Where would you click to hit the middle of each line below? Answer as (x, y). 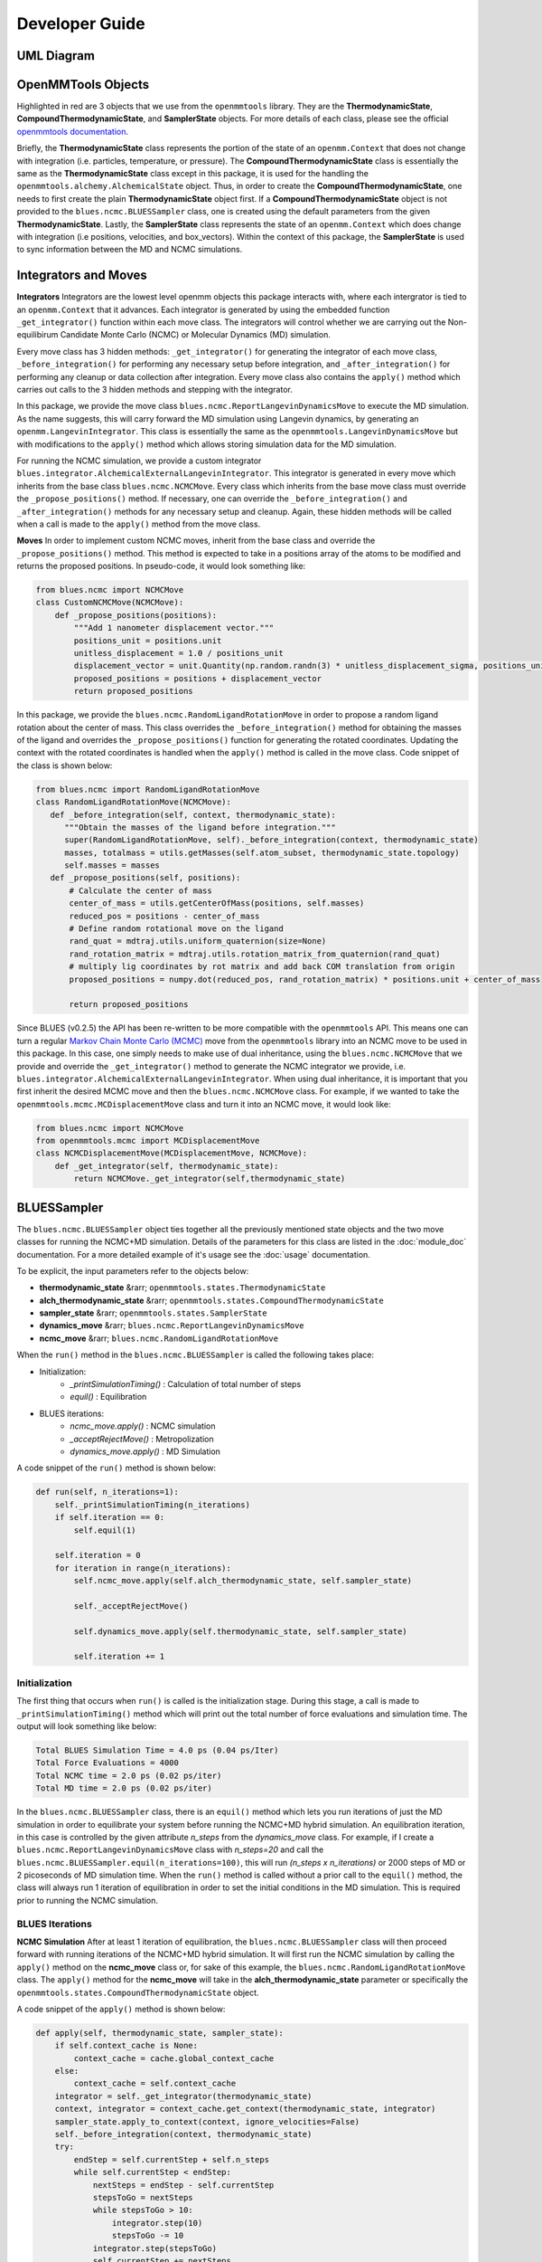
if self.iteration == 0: (110, 1517)
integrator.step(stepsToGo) (154, 2248)
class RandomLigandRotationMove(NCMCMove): (134, 802)
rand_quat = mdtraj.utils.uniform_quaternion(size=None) (198, 941)
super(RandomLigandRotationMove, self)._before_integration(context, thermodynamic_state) (271, 840)
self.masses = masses (112, 865)
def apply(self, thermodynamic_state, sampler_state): (159, 2033)
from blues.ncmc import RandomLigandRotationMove (148, 789)
